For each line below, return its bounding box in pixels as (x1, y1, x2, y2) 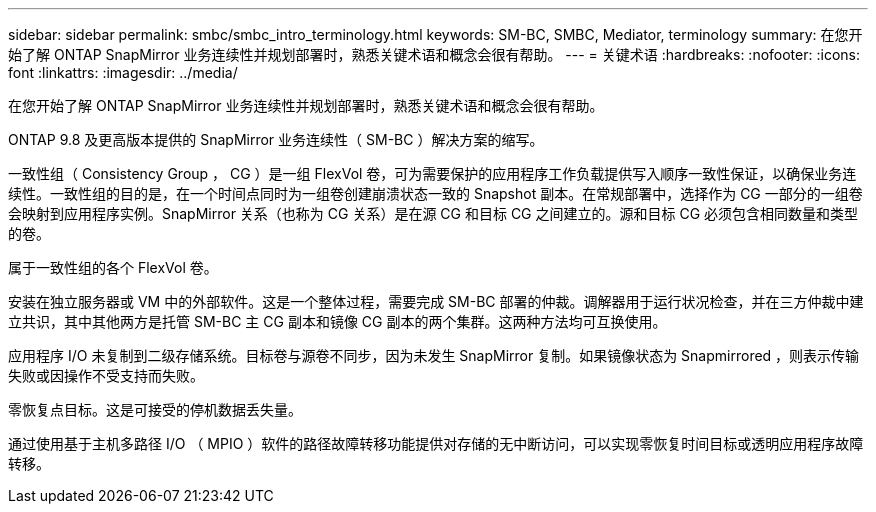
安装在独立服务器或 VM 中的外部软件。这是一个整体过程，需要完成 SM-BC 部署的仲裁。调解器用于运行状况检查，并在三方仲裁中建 (8, 293, 864, 310)
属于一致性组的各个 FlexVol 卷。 (8, 259, 218, 276)
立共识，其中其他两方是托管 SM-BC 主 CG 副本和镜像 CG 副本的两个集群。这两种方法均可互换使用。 (8, 313, 667, 330)
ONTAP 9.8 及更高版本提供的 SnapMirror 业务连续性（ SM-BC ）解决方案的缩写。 (8, 131, 544, 148)
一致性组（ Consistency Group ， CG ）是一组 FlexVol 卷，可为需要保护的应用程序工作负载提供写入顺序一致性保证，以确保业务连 (8, 165, 857, 182)
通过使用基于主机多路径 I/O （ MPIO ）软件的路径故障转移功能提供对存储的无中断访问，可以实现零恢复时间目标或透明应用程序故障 (8, 435, 864, 452)
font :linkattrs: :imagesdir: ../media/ (8, 64, 238, 81)
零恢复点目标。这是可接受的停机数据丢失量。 (8, 401, 302, 418)
